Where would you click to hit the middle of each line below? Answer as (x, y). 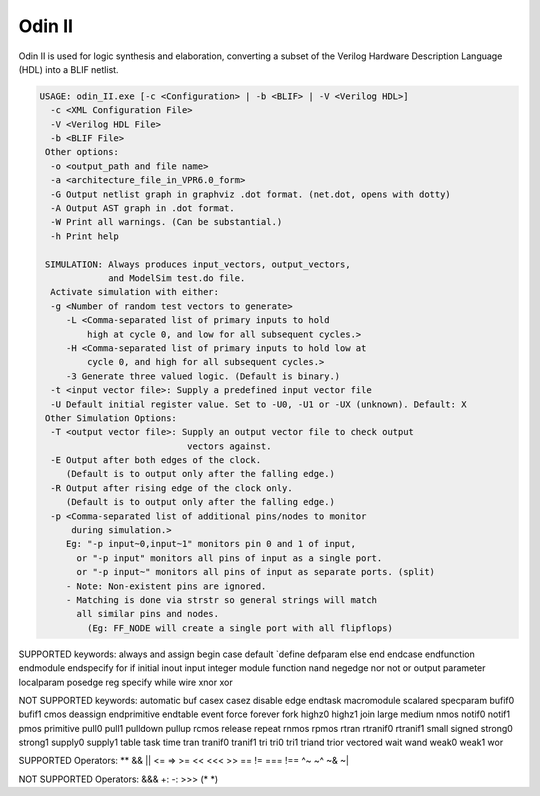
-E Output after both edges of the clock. (156, 460)
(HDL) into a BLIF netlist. (68, 69)
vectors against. (229, 446)
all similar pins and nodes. (148, 614)
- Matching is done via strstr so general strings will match (221, 599)
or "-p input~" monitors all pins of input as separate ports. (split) (255, 572)
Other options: (82, 152)
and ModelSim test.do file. (177, 278)
